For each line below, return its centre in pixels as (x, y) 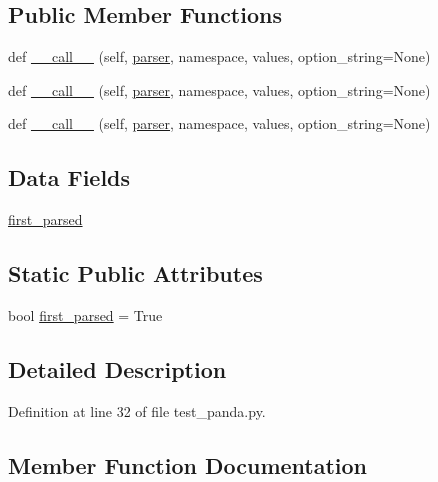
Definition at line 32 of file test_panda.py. (137, 410)
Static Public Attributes (135, 273)
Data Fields (69, 177)
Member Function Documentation (188, 464)
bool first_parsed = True (85, 314)
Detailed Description (117, 368)
